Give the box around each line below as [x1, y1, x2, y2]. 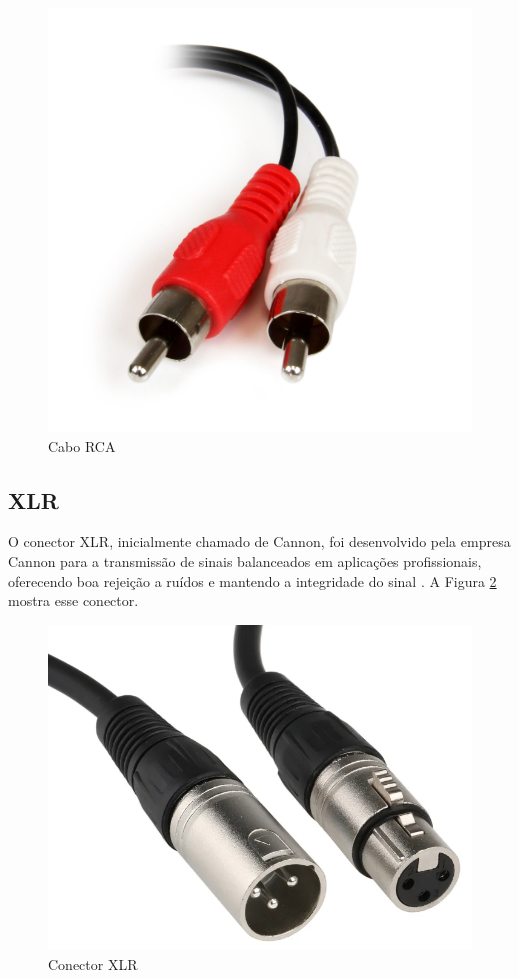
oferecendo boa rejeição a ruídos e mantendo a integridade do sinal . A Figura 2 [8, 570, 497, 591]
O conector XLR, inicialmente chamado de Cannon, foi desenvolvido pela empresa [8, 531, 511, 552]
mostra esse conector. [8, 590, 139, 611]
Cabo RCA [48, 435, 116, 456]
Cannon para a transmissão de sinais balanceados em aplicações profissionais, [8, 550, 482, 571]
